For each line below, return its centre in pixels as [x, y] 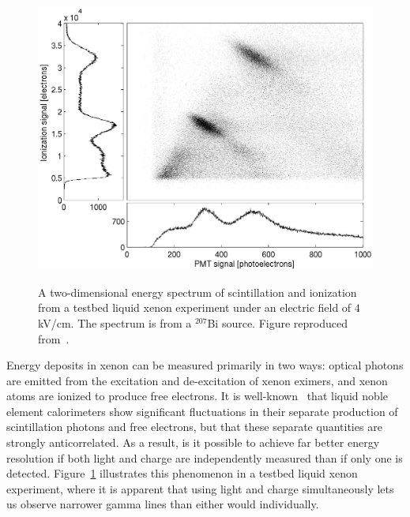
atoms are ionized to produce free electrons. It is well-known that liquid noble [197, 396]
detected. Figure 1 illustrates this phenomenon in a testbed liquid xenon [182, 473]
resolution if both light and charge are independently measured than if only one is [205, 457]
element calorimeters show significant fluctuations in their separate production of [202, 411]
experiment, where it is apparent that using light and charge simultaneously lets [200, 488]
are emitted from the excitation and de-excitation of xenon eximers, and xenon [197, 380]
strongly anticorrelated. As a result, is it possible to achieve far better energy [193, 442]
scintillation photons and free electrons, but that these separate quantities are [194, 427]
